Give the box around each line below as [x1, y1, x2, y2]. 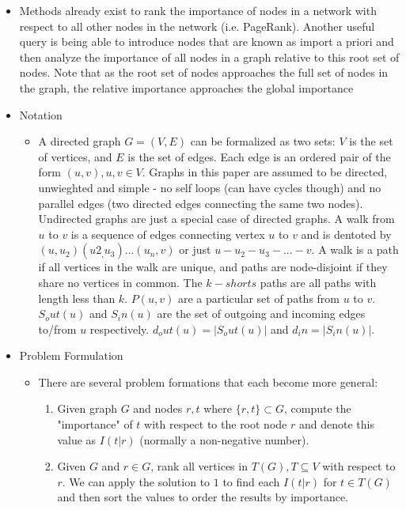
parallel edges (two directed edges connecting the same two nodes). [38, 195, 363, 211]
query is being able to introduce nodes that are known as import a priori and [19, 33, 394, 50]
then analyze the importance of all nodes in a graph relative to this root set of [19, 48, 400, 65]
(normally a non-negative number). [139, 431, 309, 448]
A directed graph [38, 133, 121, 149]
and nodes [133, 400, 183, 417]
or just [179, 241, 211, 258]
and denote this [298, 416, 374, 433]
